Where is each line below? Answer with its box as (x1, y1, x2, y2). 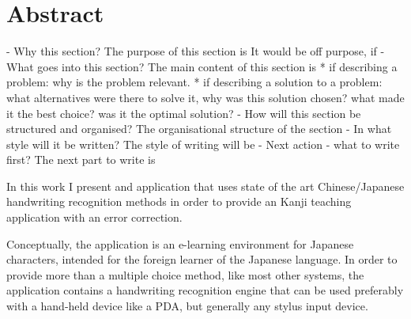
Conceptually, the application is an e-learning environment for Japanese (6, 235, 354, 252)
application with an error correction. (6, 209, 183, 226)
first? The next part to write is (6, 151, 156, 168)
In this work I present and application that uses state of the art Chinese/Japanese (6, 177, 405, 194)
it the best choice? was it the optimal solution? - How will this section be (6, 104, 361, 121)
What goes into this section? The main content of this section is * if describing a (6, 58, 398, 74)
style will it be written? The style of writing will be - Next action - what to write (6, 135, 400, 152)
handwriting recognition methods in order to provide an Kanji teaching (6, 193, 352, 210)
